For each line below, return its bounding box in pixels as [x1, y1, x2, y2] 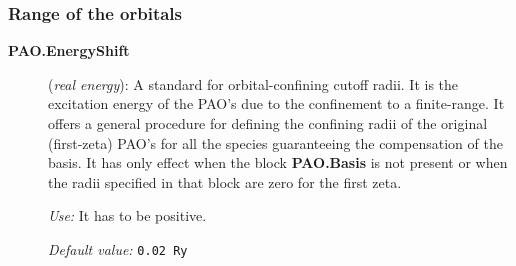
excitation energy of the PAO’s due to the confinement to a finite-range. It [48, 93, 505, 114]
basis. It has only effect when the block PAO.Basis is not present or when [48, 152, 508, 173]
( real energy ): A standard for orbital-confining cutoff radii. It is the [48, 73, 458, 94]
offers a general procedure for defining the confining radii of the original [48, 113, 488, 133]
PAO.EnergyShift [8, 40, 130, 61]
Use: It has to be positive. [48, 205, 207, 226]
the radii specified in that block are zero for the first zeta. [48, 171, 402, 192]
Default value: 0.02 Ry [48, 238, 188, 259]
